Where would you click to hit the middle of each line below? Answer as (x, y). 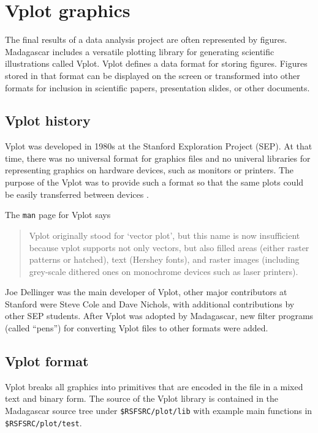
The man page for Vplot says (58, 215)
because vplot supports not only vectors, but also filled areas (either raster (169, 247)
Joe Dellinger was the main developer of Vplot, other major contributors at (146, 292)
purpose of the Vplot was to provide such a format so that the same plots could (154, 182)
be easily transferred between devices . (77, 194)
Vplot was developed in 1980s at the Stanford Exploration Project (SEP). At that (159, 146)
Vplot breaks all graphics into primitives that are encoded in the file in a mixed (154, 386)
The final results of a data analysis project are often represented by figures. (146, 40)
